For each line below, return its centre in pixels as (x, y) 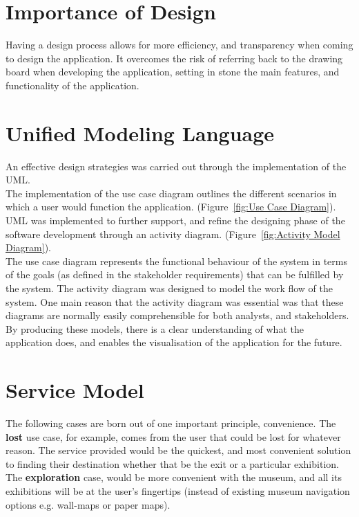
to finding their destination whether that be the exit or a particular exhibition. (172, 463)
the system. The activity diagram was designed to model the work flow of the (169, 288)
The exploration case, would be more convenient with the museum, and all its (174, 477)
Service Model (75, 390)
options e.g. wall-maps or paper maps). (88, 504)
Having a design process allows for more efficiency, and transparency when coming (179, 45)
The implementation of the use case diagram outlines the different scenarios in (171, 193)
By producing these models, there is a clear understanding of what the (155, 328)
